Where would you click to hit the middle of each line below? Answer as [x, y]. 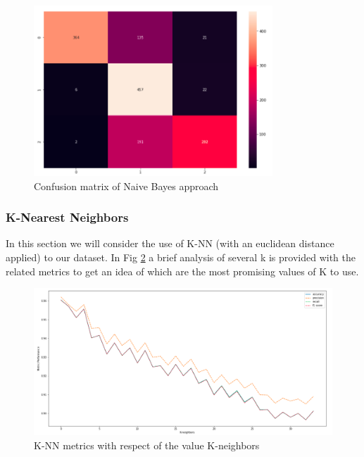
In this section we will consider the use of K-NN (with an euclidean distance [170, 243]
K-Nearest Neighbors [67, 217]
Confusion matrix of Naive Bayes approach [126, 186]
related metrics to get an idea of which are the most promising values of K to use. [182, 271]
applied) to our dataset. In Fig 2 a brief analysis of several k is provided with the [181, 257]
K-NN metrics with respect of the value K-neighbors [147, 445]
